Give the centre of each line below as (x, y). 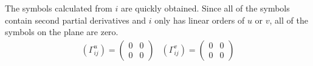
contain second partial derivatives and (76, 20)
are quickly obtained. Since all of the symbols (205, 8)
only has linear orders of (200, 20)
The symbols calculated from (59, 8)
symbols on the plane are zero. (62, 32)
